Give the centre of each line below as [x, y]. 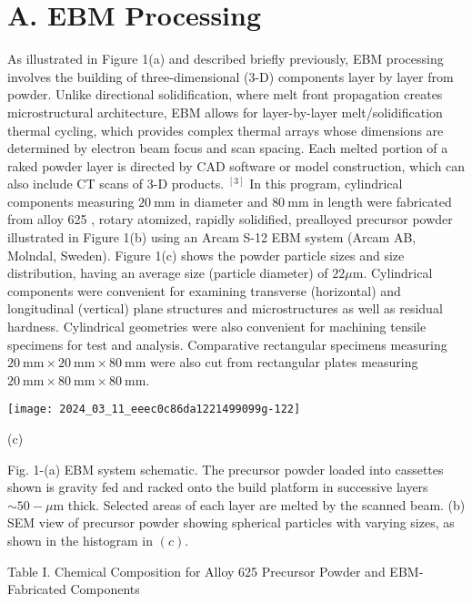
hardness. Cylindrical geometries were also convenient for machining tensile [217, 327]
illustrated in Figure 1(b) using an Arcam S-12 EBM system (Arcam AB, [212, 237]
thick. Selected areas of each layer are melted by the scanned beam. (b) [266, 504]
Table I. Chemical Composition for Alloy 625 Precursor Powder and [196, 571]
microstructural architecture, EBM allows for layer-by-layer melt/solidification [225, 112]
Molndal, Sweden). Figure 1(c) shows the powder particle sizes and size [206, 255]
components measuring [71, 201]
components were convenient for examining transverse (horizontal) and [204, 290]
